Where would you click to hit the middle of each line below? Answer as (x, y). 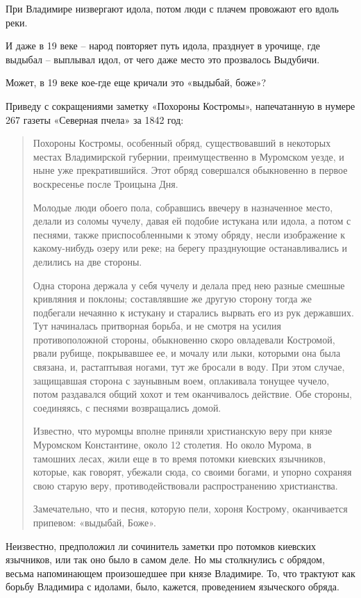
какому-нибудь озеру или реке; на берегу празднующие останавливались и (190, 248)
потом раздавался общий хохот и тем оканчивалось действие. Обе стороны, (193, 394)
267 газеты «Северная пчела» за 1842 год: (95, 119)
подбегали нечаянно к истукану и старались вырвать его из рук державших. (193, 312)
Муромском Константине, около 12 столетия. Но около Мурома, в (172, 445)
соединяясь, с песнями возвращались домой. (127, 407)
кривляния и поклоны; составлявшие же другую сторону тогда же (172, 299)
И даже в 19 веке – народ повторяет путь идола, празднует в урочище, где (163, 46)
